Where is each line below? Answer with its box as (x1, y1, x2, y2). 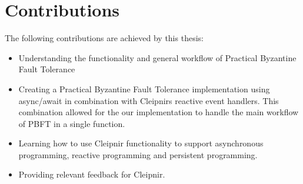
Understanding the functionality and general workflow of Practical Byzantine (18, 51, 297, 63)
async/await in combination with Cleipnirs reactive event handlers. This (18, 94, 279, 106)
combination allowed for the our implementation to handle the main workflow (18, 106, 299, 118)
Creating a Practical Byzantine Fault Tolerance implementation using (18, 82, 270, 95)
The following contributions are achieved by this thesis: (5, 32, 204, 44)
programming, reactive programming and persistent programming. (18, 148, 258, 160)
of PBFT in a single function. (18, 117, 125, 129)
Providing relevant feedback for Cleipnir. (18, 168, 165, 180)
